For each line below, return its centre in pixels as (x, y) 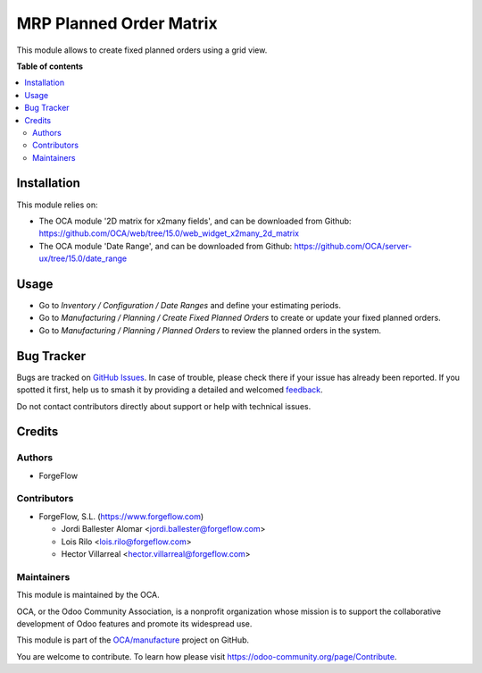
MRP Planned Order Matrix (117, 23)
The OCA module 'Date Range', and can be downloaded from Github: (166, 246)
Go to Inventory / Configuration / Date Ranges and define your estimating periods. (190, 306)
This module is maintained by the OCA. (88, 595)
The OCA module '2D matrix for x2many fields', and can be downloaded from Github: (195, 221)
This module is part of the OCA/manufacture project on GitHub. (133, 640)
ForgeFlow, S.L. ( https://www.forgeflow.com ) (121, 516)
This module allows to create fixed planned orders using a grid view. (142, 50)
